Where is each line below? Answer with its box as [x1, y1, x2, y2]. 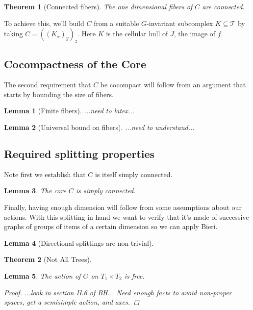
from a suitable [94, 18, 139, 28]
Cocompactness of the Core [4, 56, 146, 72]
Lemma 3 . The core [4, 185, 66, 196]
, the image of [174, 28, 216, 39]
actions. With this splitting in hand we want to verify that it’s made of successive [4, 211, 249, 222]
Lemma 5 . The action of [4, 270, 81, 281]
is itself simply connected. [95, 169, 173, 179]
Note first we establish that [4, 169, 86, 179]
